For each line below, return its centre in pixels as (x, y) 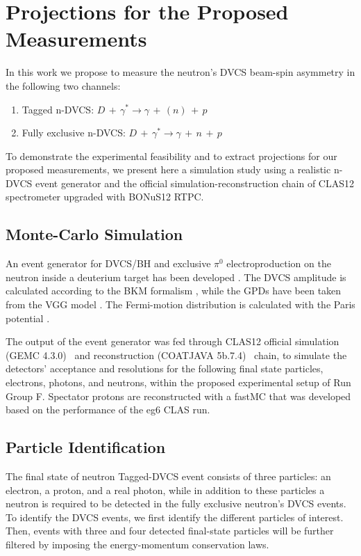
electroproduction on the (279, 263)
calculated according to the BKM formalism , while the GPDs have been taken (174, 291)
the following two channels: (63, 85)
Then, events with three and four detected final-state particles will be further (170, 531)
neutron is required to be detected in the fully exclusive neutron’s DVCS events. (176, 503)
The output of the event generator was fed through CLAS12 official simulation (173, 341)
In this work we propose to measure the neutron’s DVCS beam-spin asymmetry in (180, 72)
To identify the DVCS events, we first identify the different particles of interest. (175, 517)
